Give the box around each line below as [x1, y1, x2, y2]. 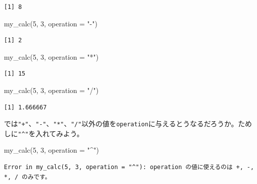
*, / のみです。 [4, 173, 51, 181]
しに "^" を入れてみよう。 [4, 128, 84, 138]
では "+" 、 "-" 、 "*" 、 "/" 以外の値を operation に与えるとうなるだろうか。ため [4, 118, 252, 129]
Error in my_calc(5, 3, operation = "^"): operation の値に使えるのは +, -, [4, 164, 254, 171]
